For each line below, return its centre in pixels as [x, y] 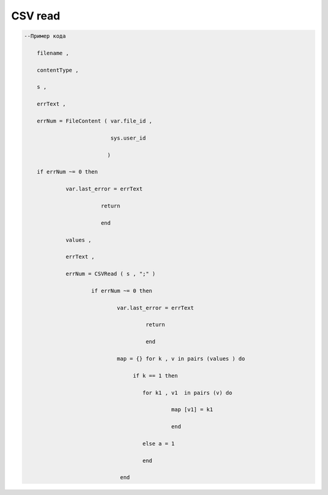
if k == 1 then [155, 375]
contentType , [58, 70]
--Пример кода [45, 36]
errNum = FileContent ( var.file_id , [94, 121]
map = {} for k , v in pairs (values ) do [181, 359]
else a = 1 [159, 443]
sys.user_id [128, 138]
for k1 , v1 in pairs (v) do [187, 392]
